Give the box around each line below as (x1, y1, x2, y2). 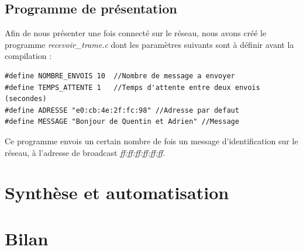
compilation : (5, 50, 52, 62)
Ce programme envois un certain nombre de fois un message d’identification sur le (5, 134, 298, 147)
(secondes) (5, 95, 47, 103)
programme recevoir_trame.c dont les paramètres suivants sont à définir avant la (5, 38, 294, 50)
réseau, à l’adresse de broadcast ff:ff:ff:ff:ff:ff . (5, 146, 166, 158)
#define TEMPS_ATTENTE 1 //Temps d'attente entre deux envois (5, 83, 260, 92)
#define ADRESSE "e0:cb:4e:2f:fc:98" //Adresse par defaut (5, 106, 239, 114)
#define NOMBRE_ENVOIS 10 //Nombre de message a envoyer (5, 71, 235, 80)
